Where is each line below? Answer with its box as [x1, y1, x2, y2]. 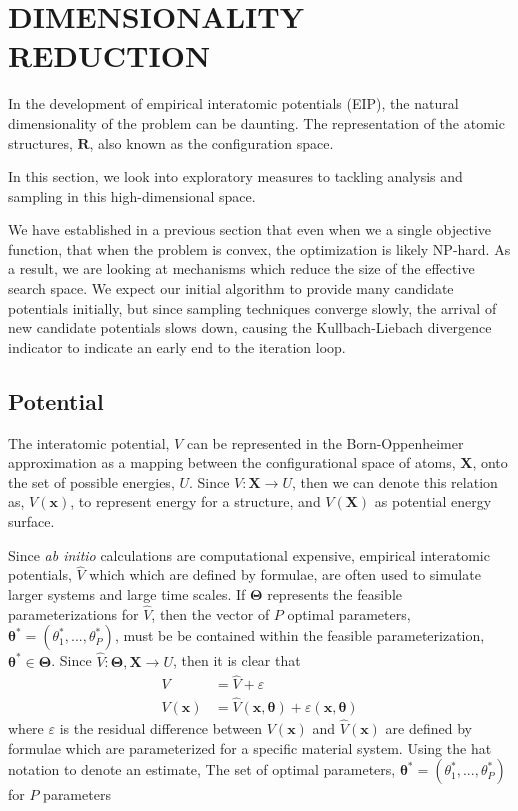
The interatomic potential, [8, 432, 170, 453]
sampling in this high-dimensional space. [8, 185, 256, 206]
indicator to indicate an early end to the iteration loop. [8, 336, 346, 357]
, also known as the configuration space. [89, 132, 334, 153]
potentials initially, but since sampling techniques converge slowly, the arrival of [8, 297, 497, 318]
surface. [8, 511, 55, 532]
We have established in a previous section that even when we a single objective [8, 219, 491, 240]
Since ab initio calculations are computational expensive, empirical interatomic [8, 544, 490, 565]
